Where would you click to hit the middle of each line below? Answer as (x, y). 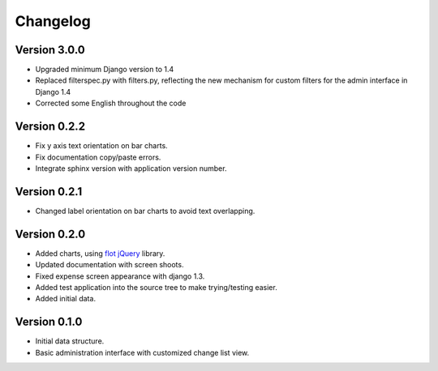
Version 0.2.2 (50, 127)
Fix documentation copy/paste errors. (98, 157)
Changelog (53, 21)
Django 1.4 (53, 92)
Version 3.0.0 (50, 50)
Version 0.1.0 (49, 322)
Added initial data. (66, 299)
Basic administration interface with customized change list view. (142, 352)
